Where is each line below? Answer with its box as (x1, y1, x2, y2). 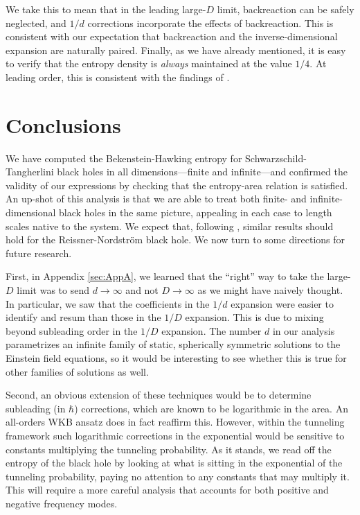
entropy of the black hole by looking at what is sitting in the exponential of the (6, 455, 343, 470)
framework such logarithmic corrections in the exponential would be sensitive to (6, 428, 345, 442)
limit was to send (17, 283, 90, 297)
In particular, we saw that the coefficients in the (6, 296, 210, 311)
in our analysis (272, 323, 335, 338)
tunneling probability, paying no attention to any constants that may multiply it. (6, 469, 350, 483)
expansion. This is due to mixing (185, 310, 324, 324)
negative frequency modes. (6, 496, 118, 510)
